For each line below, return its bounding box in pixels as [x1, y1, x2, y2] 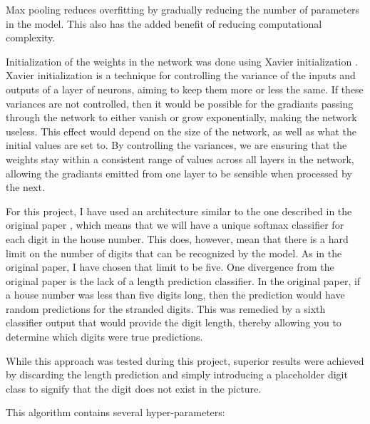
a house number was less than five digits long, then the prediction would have [6, 287, 345, 302]
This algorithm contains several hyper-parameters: [6, 405, 225, 420]
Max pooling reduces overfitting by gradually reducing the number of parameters [6, 2, 359, 16]
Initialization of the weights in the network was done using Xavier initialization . [6, 53, 358, 68]
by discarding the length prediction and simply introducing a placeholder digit [6, 367, 348, 382]
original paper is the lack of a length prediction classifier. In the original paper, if [6, 273, 361, 288]
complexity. [6, 30, 56, 45]
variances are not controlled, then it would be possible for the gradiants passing [6, 95, 354, 110]
